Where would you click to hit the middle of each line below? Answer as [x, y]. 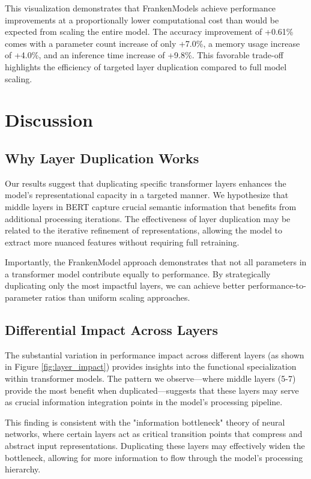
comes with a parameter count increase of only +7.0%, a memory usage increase [152, 43]
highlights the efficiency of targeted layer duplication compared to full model [146, 66]
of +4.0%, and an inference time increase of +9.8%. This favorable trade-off [144, 55]
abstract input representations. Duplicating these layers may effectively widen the [155, 446]
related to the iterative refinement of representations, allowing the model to [143, 230]
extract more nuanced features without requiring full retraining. [122, 242]
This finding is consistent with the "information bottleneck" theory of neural [145, 422]
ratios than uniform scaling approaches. [117, 297]
